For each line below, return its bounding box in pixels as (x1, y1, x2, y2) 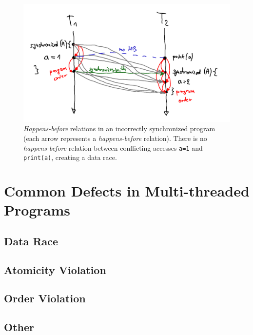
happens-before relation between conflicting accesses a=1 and (23, 142, 203, 153)
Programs (4, 200, 70, 220)
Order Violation (4, 291, 86, 306)
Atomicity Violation (4, 262, 106, 277)
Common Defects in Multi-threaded (4, 181, 250, 201)
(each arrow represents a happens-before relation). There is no (23, 133, 207, 143)
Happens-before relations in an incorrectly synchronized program (23, 123, 215, 134)
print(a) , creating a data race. (23, 152, 117, 162)
